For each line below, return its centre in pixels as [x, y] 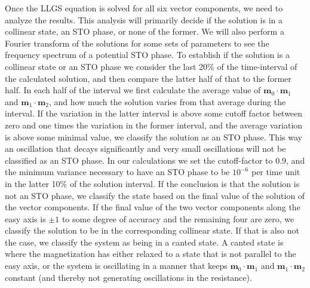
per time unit [276, 172]
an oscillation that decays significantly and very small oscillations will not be [145, 148]
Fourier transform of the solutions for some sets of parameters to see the [137, 43]
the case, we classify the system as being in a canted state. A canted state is [144, 242]
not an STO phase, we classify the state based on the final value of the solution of [155, 195]
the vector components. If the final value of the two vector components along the [153, 207]
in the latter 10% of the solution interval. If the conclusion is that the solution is [152, 183]
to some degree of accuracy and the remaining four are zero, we [178, 218]
